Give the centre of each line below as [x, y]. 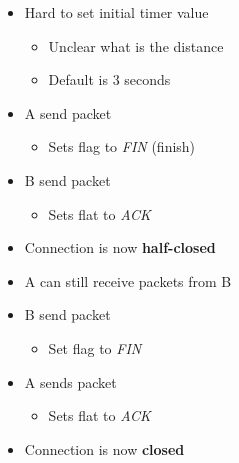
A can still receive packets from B [128, 280]
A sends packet [70, 381]
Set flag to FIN [95, 347]
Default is [78, 79]
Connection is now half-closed [120, 247]
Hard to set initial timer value [116, 12]
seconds [147, 79]
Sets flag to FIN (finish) [122, 146]
